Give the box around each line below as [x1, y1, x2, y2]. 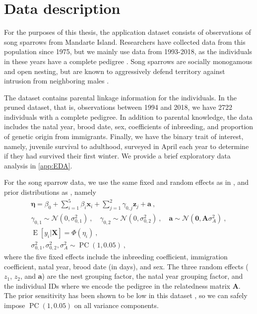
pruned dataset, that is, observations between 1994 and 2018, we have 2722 [4, 102, 233, 112]
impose [4, 300, 25, 311]
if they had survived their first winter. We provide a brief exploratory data [4, 151, 231, 161]
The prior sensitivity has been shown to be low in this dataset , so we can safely [4, 290, 248, 301]
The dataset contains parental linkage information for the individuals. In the [4, 92, 237, 102]
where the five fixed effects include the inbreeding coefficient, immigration [4, 251, 228, 262]
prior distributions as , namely [4, 187, 96, 197]
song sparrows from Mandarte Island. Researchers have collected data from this [4, 36, 246, 47]
